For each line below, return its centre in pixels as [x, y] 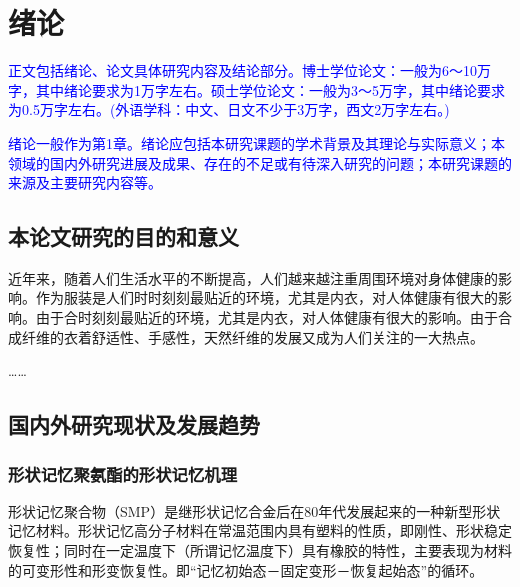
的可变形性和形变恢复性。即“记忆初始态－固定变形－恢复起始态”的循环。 [246, 569]
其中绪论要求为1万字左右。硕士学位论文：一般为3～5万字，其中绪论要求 [270, 89]
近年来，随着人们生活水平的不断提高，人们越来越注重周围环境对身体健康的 [253, 277]
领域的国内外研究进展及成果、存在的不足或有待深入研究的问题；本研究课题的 [260, 162]
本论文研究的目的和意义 [123, 236]
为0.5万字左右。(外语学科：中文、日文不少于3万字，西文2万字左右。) [229, 109]
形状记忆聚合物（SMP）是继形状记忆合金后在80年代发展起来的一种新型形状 [254, 510]
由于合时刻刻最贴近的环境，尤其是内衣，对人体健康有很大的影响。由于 [266, 317]
